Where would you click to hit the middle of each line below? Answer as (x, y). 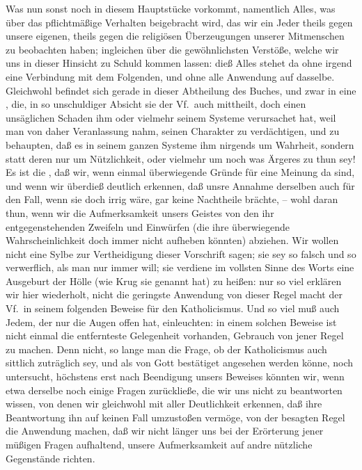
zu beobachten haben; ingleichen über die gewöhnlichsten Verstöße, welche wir (172, 49)
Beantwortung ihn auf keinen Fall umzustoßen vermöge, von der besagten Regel (175, 417)
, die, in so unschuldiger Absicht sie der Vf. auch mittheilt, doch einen (156, 104)
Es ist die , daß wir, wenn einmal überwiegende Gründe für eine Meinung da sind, (180, 172)
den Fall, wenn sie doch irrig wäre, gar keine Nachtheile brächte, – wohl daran (172, 199)
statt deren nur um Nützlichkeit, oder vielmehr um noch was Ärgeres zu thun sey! (181, 158)
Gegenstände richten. (50, 458)
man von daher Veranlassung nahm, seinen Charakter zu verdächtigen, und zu (173, 131)
